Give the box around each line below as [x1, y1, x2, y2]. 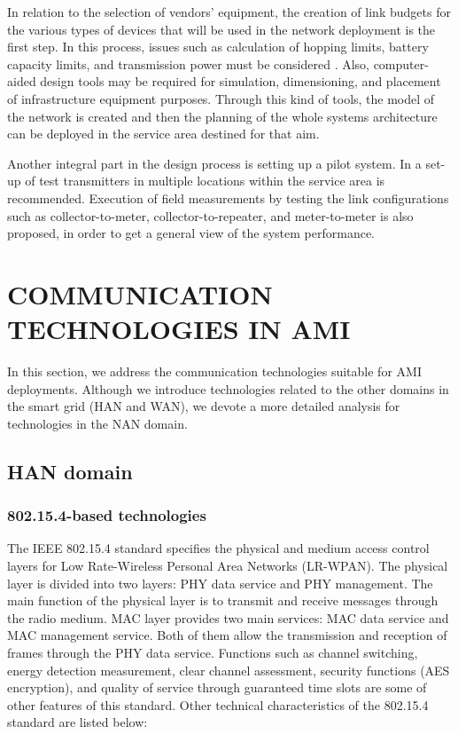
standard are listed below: [7, 713, 148, 731]
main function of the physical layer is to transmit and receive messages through [7, 591, 439, 610]
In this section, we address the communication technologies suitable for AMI [7, 362, 422, 381]
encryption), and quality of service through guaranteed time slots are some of [7, 678, 427, 697]
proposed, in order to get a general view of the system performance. [7, 224, 376, 242]
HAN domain [7, 457, 133, 485]
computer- [373, 54, 429, 73]
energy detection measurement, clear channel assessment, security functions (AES [7, 660, 450, 679]
